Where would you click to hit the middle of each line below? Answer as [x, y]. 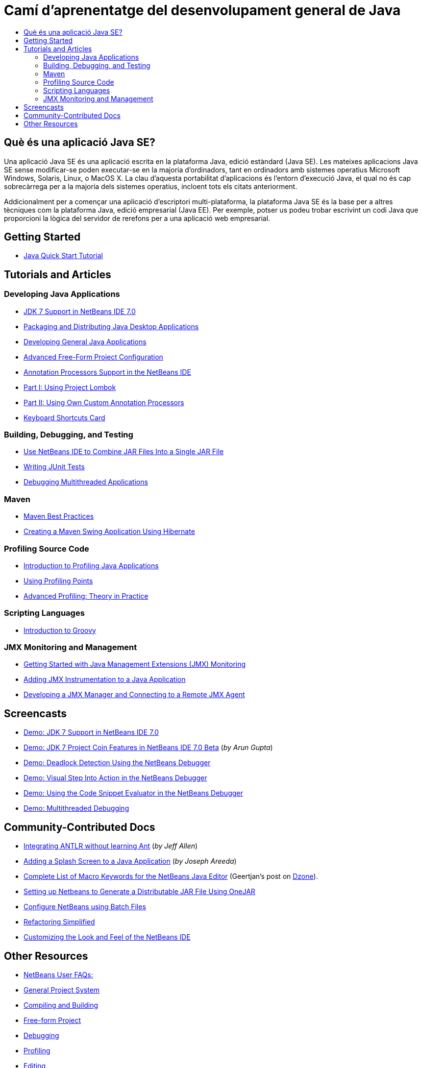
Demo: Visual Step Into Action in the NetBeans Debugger [115, 778]
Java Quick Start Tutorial [63, 256]
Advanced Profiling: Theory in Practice [86, 596]
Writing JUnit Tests [54, 467]
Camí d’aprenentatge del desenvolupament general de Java [202, 10]
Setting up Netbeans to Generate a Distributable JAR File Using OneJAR [139, 892]
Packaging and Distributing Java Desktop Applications [111, 326]
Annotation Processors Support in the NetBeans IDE [107, 372]
